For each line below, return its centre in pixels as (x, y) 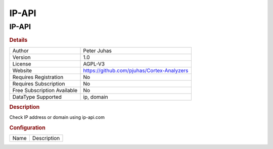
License (22, 64)
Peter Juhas (98, 50)
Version (21, 57)
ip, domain (96, 97)
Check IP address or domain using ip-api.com (57, 117)
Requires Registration (38, 77)
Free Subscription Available (45, 90)
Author (20, 50)
